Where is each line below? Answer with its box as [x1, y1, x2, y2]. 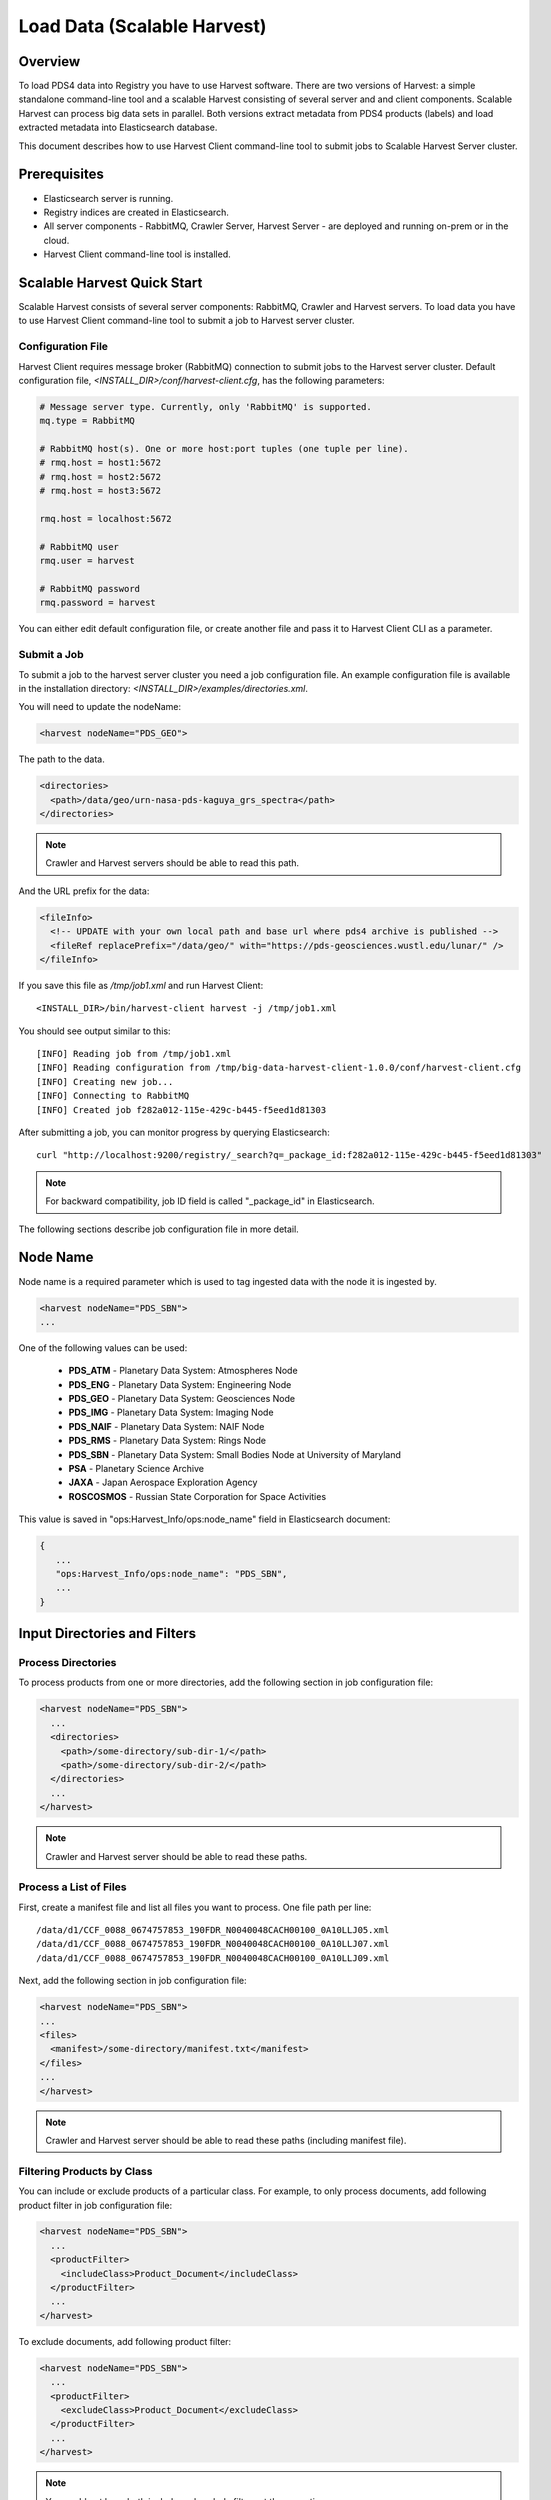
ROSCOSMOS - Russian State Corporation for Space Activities [68, 1490, 327, 1502]
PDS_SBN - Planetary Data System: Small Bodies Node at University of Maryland [68, 1448, 402, 1460]
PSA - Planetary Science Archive [68, 1463, 205, 1474]
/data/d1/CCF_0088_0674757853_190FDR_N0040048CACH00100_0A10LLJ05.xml [36, 1925, 390, 1936]
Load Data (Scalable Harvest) [18, 15, 267, 37]
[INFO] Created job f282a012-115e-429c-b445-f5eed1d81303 [36, 1104, 327, 1115]
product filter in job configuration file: [18, 2199, 173, 2211]
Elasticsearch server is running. [43, 192, 174, 204]
